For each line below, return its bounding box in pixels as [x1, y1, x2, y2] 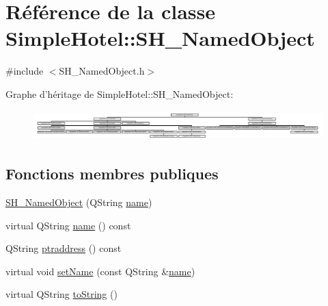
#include [5, 64, 44, 78]
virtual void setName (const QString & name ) [5, 264, 195, 278]
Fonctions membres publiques [5, 163, 219, 184]
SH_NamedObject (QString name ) [5, 195, 152, 209]
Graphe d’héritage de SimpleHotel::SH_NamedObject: [5, 86, 234, 101]
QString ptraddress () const [5, 241, 122, 255]
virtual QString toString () [5, 287, 118, 301]
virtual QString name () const [5, 218, 131, 232]
